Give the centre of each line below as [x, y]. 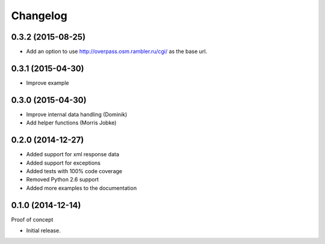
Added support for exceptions [63, 163]
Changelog [39, 16]
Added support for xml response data [73, 154]
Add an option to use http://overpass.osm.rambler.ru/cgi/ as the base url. [117, 52]
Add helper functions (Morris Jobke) [71, 123]
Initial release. [43, 231]
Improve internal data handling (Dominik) [77, 114]
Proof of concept [32, 219]
